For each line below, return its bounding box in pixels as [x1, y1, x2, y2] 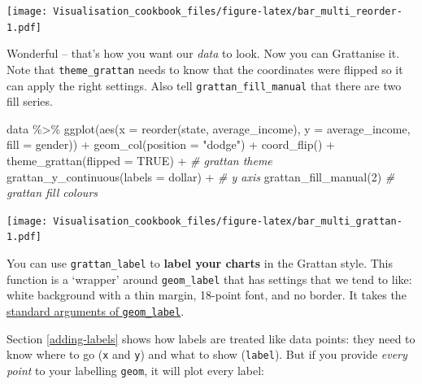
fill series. [7, 93, 53, 110]
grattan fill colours [7, 184, 98, 201]
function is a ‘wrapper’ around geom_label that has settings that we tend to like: [7, 270, 412, 287]
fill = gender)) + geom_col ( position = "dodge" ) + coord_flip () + [7, 136, 335, 153]
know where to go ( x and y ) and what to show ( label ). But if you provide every [7, 346, 407, 363]
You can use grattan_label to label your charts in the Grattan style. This [7, 255, 394, 272]
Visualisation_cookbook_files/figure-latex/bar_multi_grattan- [53, 215, 402, 227]
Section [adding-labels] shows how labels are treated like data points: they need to [7, 329, 415, 347]
